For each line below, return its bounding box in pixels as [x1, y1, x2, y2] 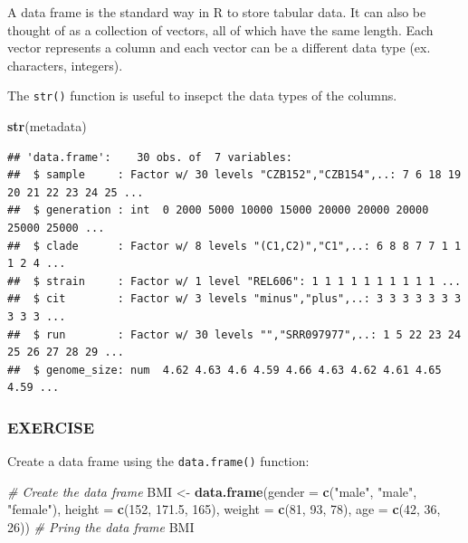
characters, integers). [7, 55, 123, 74]
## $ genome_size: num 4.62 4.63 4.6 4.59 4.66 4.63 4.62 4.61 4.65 [7, 363, 442, 376]
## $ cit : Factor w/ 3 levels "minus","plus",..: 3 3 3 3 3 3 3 [7, 292, 462, 306]
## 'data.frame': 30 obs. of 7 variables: [7, 150, 292, 164]
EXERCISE [7, 415, 95, 438]
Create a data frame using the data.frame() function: [7, 452, 310, 471]
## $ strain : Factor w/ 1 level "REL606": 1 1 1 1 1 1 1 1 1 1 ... [7, 274, 462, 288]
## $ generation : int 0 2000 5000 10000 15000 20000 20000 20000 [7, 204, 429, 217]
